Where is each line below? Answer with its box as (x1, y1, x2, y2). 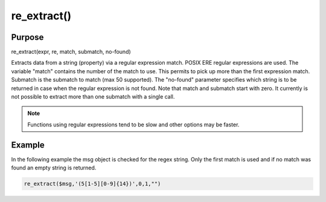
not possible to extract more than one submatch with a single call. (11, 93, 175, 100)
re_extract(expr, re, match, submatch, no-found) (11, 48, 131, 56)
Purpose (11, 32, 44, 42)
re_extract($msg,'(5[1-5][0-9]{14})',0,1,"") (24, 180, 161, 187)
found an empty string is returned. (11, 164, 97, 172)
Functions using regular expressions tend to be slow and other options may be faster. (27, 121, 240, 128)
